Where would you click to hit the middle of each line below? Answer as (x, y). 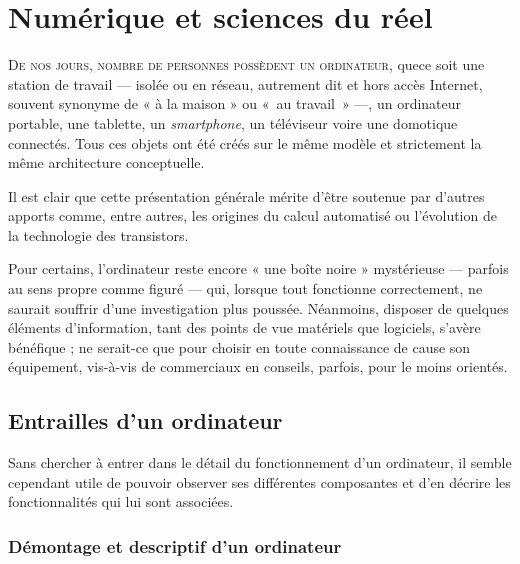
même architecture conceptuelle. (106, 162)
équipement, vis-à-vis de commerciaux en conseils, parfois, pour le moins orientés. (258, 366)
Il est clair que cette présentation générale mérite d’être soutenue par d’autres (246, 195)
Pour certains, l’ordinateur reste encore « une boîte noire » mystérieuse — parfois (258, 268)
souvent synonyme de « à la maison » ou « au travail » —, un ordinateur (235, 103)
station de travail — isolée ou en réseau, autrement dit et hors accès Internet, (245, 83)
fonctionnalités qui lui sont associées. (121, 501)
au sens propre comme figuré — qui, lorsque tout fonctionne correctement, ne (245, 288)
